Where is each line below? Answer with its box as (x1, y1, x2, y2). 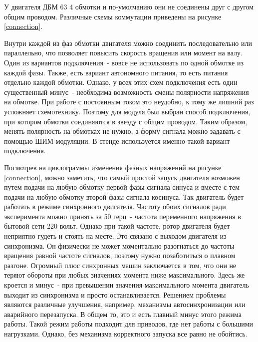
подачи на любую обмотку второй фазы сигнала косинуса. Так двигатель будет (4, 191, 244, 202)
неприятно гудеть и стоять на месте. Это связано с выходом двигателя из (4, 231, 227, 241)
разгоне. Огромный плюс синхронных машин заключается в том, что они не (4, 260, 237, 270)
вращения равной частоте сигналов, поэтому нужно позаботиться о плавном (4, 250, 236, 261)
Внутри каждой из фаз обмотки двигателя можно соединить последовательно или (4, 37, 252, 48)
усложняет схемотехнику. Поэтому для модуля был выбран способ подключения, (4, 106, 251, 116)
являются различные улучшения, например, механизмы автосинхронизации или (4, 299, 246, 310)
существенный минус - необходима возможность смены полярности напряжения (4, 86, 249, 97)
